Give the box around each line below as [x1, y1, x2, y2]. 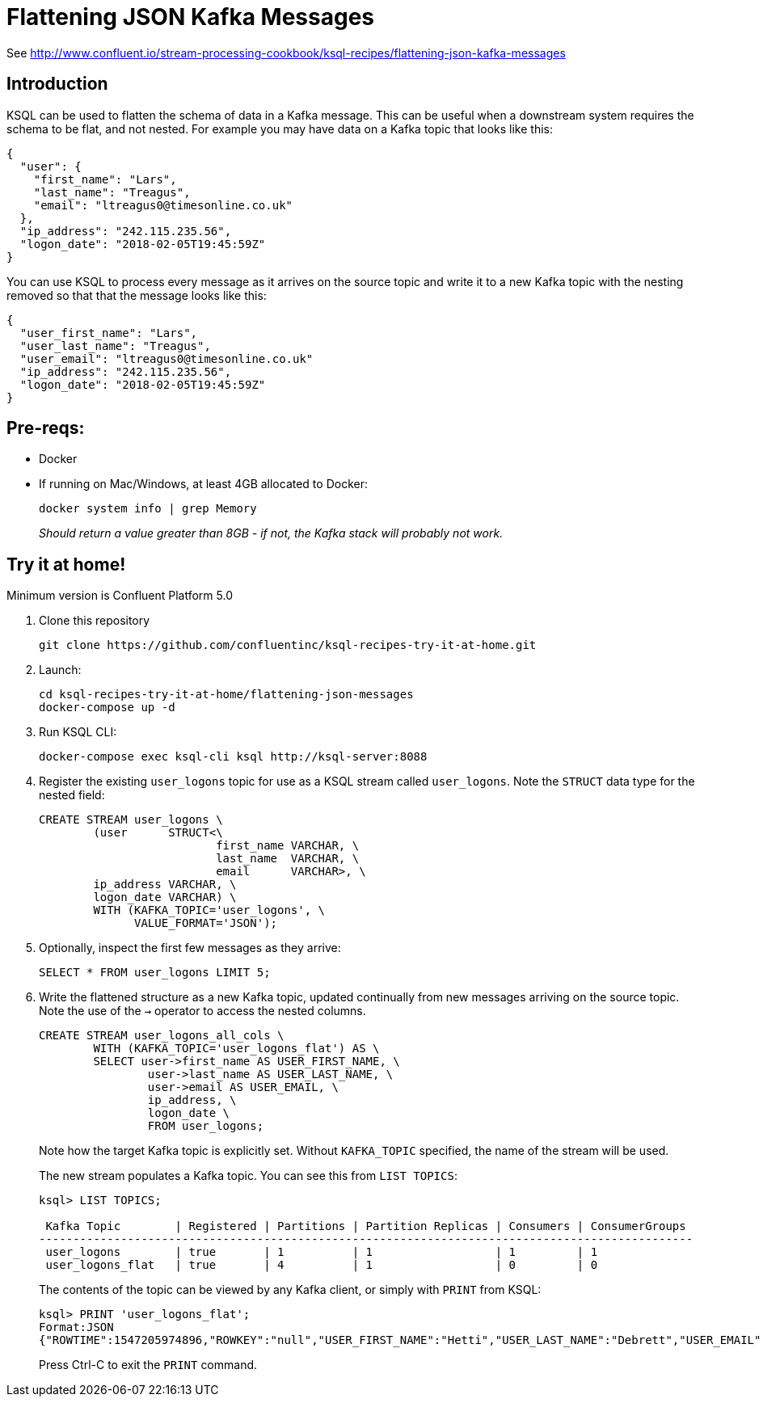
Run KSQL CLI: [39, 725, 117, 739]
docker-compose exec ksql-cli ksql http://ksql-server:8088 [39, 750, 428, 764]
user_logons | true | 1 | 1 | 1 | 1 [45, 1245, 598, 1259]
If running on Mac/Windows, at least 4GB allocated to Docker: [39, 477, 368, 491]
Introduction [6, 74, 108, 95]
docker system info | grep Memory [39, 502, 257, 516]
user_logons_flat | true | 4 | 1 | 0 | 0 [45, 1258, 598, 1272]
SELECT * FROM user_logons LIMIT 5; [39, 966, 271, 980]
